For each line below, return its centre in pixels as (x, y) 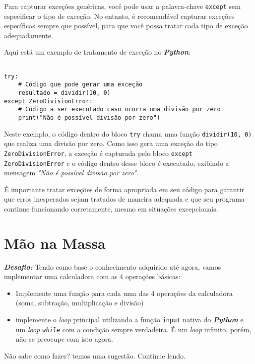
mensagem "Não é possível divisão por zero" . (71, 173)
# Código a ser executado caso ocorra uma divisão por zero (119, 109)
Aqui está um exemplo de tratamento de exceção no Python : (97, 52)
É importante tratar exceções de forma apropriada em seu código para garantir (124, 189)
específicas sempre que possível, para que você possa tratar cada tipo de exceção (126, 26)
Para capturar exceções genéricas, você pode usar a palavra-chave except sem (122, 6)
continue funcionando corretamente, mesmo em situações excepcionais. (111, 208)
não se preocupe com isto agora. (64, 339)
